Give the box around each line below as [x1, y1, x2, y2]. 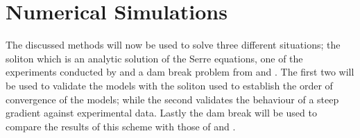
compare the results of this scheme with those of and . [6, 119, 236, 133]
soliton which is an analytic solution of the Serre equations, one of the [6, 51, 303, 65]
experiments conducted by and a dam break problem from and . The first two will [6, 64, 354, 79]
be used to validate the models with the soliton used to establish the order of [6, 78, 333, 92]
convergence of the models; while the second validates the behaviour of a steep [6, 92, 339, 106]
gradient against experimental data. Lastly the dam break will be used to [6, 105, 317, 120]
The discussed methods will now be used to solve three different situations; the [6, 37, 341, 52]
